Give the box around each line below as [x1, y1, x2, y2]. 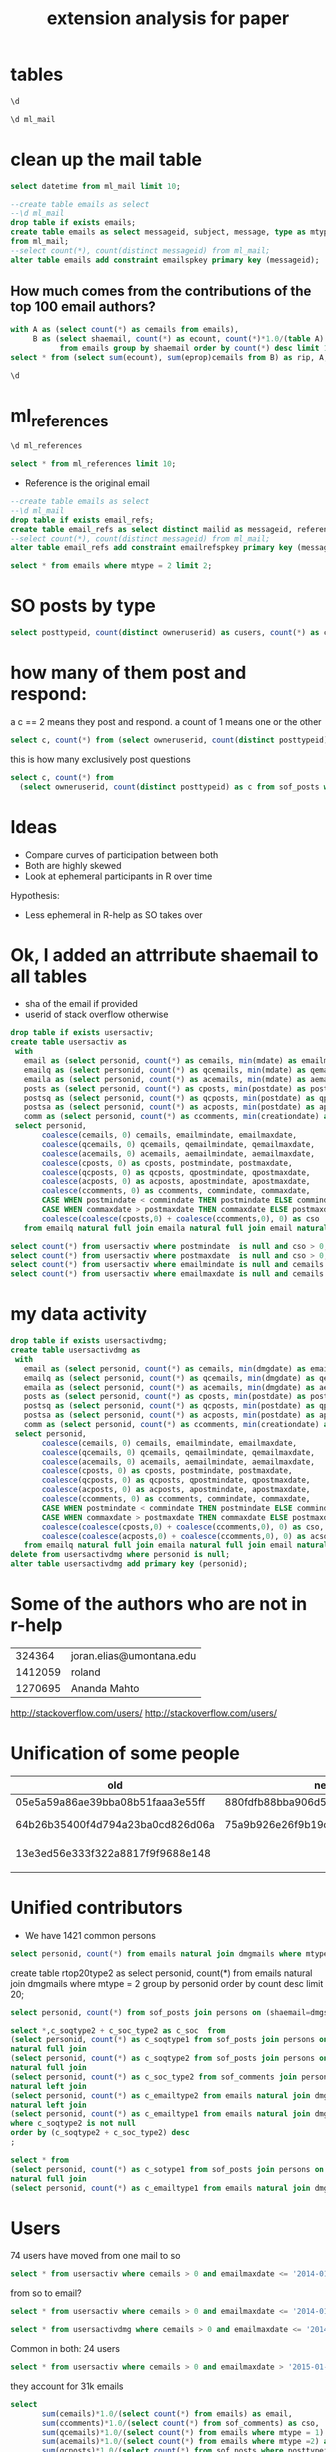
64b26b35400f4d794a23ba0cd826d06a [15, 1817, 215, 1831]
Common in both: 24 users [10, 2343, 120, 2355]
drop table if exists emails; [10, 218, 137, 228]
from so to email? [10, 2287, 82, 2299]
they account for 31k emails [10, 2380, 124, 2392]
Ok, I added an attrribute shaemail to [10, 943, 319, 966]
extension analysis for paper [46, 7, 290, 30]
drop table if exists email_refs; [10, 515, 155, 525]
